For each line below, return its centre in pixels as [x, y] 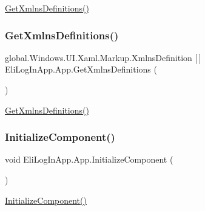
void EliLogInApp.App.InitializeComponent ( [89, 159]
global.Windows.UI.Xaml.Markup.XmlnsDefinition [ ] [103, 57]
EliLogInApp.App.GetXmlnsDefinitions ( [81, 69]
